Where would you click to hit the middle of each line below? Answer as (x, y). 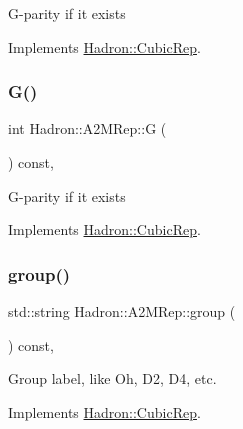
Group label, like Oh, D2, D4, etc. (112, 378)
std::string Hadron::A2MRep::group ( (122, 311)
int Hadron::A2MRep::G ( (87, 128)
